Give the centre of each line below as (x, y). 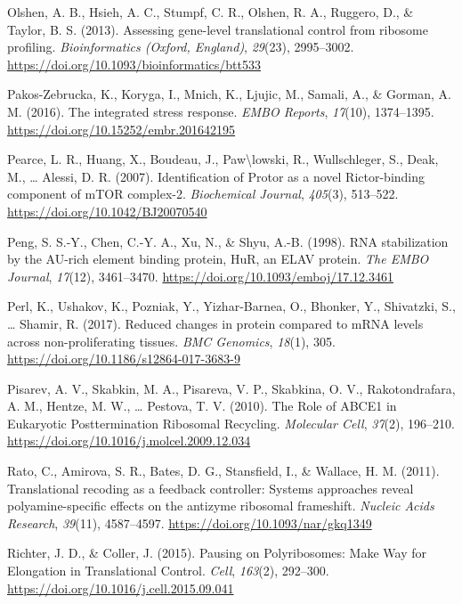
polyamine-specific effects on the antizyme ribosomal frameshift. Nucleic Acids (221, 506)
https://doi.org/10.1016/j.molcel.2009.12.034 (129, 441)
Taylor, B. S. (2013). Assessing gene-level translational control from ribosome (218, 29)
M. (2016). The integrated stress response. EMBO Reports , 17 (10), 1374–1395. (221, 111)
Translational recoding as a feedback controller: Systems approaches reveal (211, 488)
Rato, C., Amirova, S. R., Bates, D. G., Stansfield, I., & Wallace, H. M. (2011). (223, 471)
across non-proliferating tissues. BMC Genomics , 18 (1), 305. (171, 341)
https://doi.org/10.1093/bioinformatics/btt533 (134, 64)
